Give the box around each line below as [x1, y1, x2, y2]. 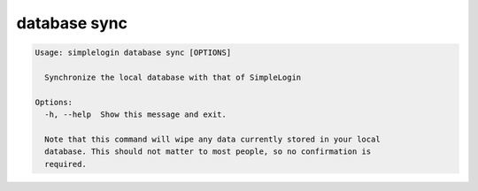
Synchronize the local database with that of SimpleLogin [44, 72, 302, 82]
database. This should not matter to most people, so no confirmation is [44, 147, 372, 157]
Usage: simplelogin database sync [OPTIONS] [35, 48, 232, 57]
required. [44, 159, 88, 169]
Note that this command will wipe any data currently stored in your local [44, 134, 381, 144]
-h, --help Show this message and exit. [44, 110, 227, 119]
